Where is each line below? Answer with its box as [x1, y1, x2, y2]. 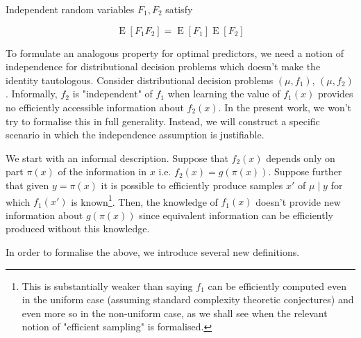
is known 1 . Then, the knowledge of [71, 192, 218, 209]
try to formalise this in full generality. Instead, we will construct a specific [6, 113, 320, 128]
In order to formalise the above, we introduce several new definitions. [6, 244, 300, 259]
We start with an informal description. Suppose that [6, 150, 228, 165]
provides [317, 86, 353, 101]
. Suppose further [268, 164, 342, 179]
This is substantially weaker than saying [22, 278, 193, 293]
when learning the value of [167, 86, 280, 101]
